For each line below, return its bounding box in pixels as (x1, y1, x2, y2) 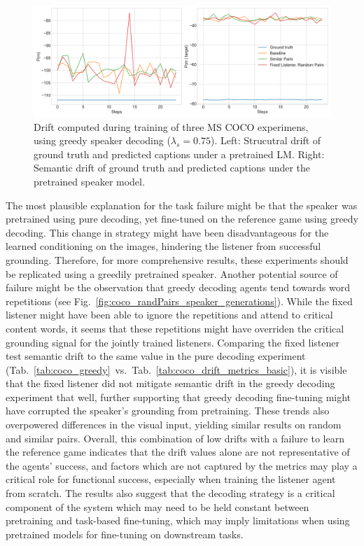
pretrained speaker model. (34, 174, 145, 188)
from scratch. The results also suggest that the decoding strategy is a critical (6, 486, 335, 500)
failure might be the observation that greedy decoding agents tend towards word (6, 280, 350, 295)
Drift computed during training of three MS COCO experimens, (34, 119, 309, 134)
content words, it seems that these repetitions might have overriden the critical (6, 321, 344, 335)
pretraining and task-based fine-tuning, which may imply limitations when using (6, 513, 350, 528)
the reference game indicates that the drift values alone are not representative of (6, 444, 350, 459)
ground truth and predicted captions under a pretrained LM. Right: (34, 146, 325, 161)
